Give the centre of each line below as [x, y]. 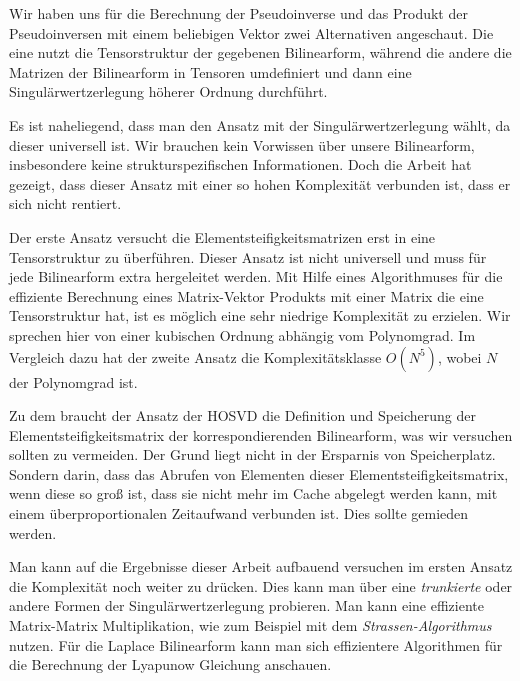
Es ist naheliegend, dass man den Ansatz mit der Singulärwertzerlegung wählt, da [260, 124]
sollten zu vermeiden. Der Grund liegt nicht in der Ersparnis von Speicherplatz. [252, 454]
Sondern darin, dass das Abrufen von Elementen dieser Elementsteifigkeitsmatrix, [259, 473]
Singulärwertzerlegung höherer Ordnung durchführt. [168, 91]
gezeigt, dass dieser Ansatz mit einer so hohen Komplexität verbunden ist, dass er [260, 183]
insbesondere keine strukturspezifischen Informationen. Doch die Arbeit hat [240, 164]
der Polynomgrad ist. [73, 381]
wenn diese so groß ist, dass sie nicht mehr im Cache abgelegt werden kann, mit [253, 493]
